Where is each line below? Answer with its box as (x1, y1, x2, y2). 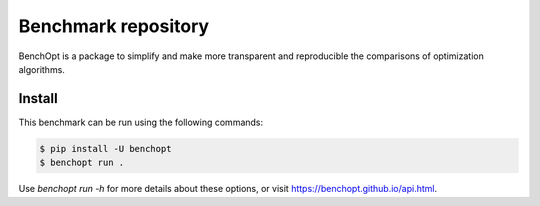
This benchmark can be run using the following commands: (18, 116, 264, 128)
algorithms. (18, 63, 65, 75)
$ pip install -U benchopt (39, 143, 172, 154)
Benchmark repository (18, 15, 210, 37)
